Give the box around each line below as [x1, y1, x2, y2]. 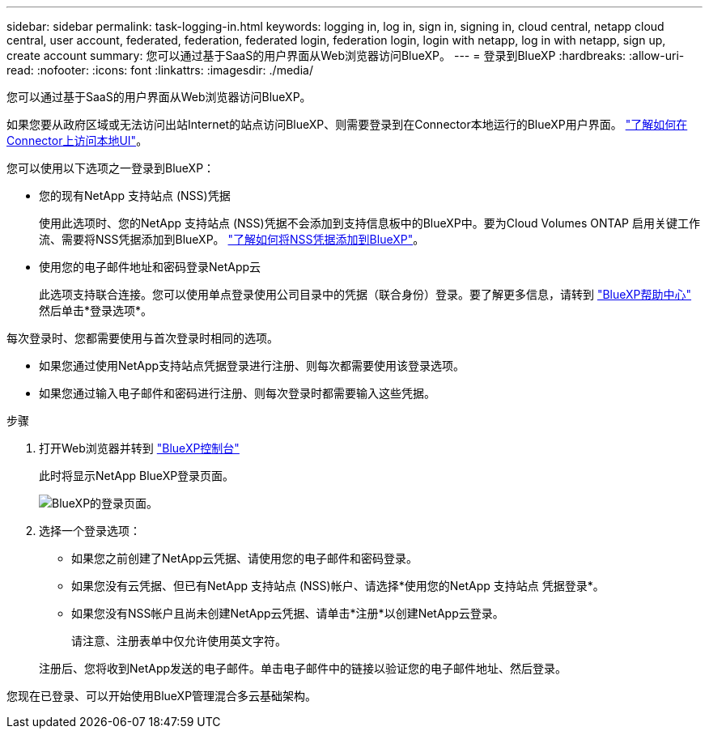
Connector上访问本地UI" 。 [6, 134, 148, 147]
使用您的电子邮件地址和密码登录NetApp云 [39, 260, 261, 274]
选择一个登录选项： [39, 524, 141, 537]
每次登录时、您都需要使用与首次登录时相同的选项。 [6, 331, 278, 345]
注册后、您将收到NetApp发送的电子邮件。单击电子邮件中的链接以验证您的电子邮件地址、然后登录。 [39, 661, 567, 675]
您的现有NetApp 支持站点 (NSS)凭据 [39, 189, 231, 202]
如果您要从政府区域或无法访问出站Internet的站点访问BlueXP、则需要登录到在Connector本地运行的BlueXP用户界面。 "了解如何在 [6, 117, 688, 131]
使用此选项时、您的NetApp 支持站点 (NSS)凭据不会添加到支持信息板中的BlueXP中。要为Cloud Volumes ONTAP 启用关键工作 [39, 216, 700, 230]
